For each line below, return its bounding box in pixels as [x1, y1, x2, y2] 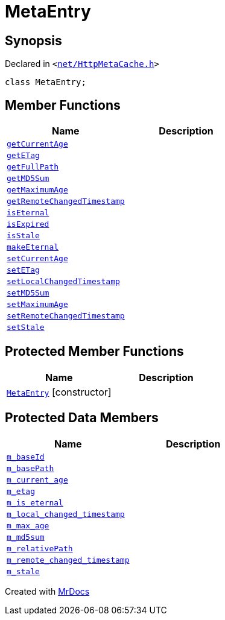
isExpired [7, 220, 49, 229]
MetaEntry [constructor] [7, 385, 112, 398]
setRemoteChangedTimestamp [7, 311, 125, 321]
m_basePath [7, 463, 54, 473]
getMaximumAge [7, 185, 68, 195]
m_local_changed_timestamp [7, 509, 125, 519]
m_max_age [7, 520, 49, 530]
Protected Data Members [5, 410, 159, 426]
